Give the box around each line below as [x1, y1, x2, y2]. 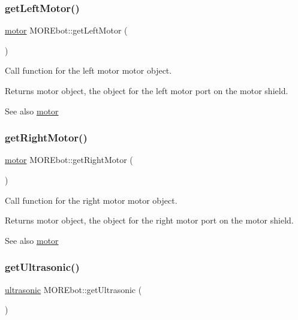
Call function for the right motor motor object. [5, 194, 177, 206]
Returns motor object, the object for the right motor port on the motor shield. [5, 214, 294, 227]
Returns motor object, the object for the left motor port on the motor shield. [5, 84, 288, 96]
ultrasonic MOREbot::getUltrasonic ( [5, 283, 142, 295]
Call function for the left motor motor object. [5, 64, 172, 77]
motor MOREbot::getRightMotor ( [5, 153, 133, 166]
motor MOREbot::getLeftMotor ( [5, 24, 128, 37]
